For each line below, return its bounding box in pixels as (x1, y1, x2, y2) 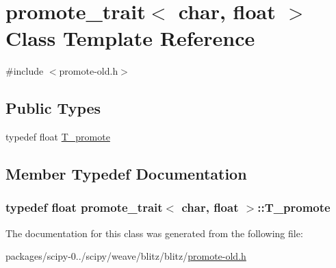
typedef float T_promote (5, 130, 110, 144)
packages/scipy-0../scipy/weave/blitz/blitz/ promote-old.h (5, 249, 246, 263)
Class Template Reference (5, 24, 255, 52)
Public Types (5, 97, 101, 119)
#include (5, 64, 44, 78)
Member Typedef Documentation (5, 163, 247, 184)
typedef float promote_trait (5, 199, 163, 216)
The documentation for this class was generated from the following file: (5, 226, 303, 240)
